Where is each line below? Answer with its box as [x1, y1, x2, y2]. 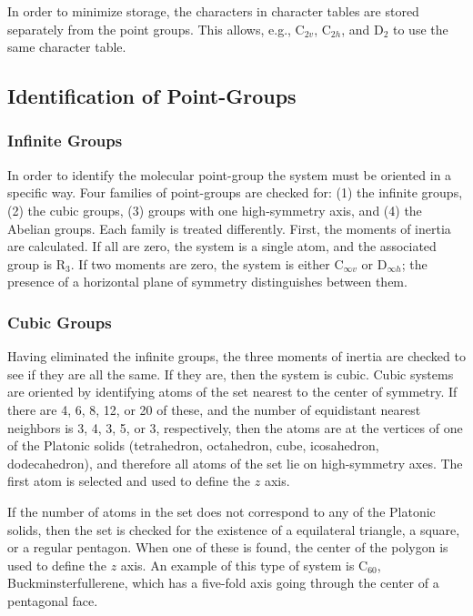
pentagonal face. [7, 591, 98, 610]
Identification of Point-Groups [7, 82, 297, 110]
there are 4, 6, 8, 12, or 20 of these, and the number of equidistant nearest [7, 399, 421, 419]
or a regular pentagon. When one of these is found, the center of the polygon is [7, 538, 448, 557]
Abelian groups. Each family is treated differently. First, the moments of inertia [7, 218, 451, 237]
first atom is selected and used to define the [7, 471, 251, 490]
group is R [7, 254, 66, 273]
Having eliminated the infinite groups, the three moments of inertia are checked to [7, 347, 466, 366]
